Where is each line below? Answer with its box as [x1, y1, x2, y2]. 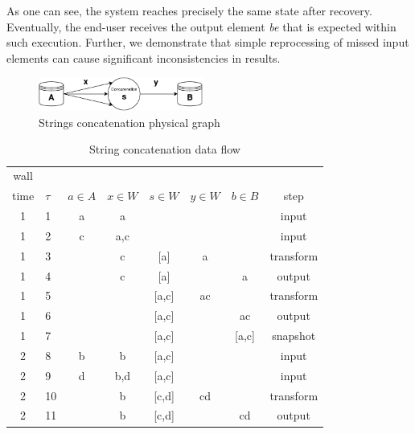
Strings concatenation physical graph [39, 113, 220, 130]
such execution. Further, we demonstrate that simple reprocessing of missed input [6, 34, 409, 51]
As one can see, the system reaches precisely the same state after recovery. [6, 2, 372, 18]
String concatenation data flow [89, 141, 240, 158]
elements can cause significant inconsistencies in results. [6, 49, 281, 66]
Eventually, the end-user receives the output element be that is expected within [6, 18, 397, 35]
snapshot [272, 327, 316, 344]
